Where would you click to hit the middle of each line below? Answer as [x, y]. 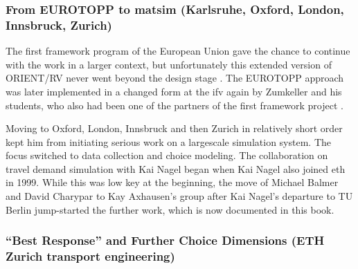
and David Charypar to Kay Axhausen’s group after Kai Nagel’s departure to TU [179, 196]
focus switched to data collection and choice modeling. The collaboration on [167, 155]
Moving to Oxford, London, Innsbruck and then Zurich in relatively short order [174, 128]
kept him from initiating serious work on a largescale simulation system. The [168, 141]
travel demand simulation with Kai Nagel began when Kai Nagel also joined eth [176, 168]
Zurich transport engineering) [90, 256]
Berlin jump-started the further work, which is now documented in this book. [170, 209]
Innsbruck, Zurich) [59, 25]
